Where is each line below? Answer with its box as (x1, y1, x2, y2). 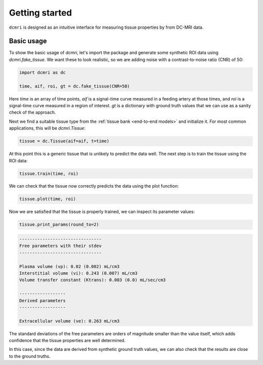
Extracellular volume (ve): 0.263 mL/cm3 (19, 318, 120, 324)
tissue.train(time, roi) (19, 171, 79, 176)
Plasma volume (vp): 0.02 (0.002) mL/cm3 (19, 264, 120, 269)
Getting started (9, 7, 72, 18)
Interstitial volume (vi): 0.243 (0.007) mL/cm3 (19, 270, 138, 276)
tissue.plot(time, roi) (19, 196, 76, 202)
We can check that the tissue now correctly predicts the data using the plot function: (9, 183, 179, 189)
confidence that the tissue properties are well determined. (9, 338, 126, 344)
